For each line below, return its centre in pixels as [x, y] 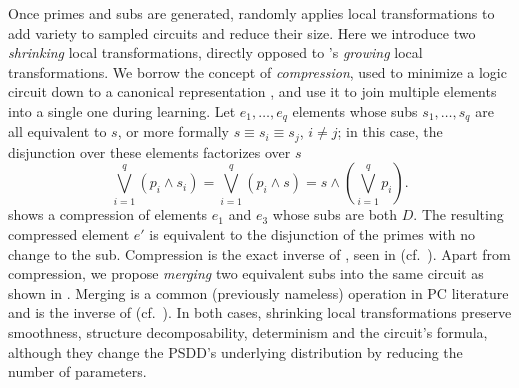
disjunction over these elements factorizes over [149, 151]
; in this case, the [390, 131]
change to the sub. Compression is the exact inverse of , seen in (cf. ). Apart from [259, 253]
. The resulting [458, 214]
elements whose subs [355, 110]
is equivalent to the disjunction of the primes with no [312, 234]
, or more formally [173, 131]
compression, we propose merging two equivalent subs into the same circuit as [246, 273]
